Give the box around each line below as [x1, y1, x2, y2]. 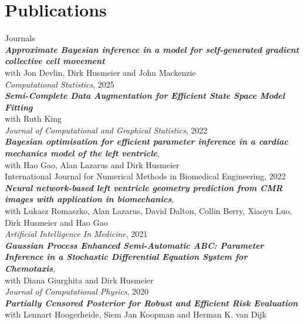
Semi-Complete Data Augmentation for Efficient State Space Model [5, 89, 285, 102]
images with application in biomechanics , [5, 193, 174, 205]
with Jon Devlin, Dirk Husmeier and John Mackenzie [5, 66, 196, 78]
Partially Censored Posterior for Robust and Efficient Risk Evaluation [5, 296, 298, 309]
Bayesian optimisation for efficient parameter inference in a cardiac [5, 135, 288, 148]
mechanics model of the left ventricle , [5, 147, 160, 159]
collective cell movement [5, 55, 105, 67]
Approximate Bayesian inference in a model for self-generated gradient [5, 43, 299, 55]
